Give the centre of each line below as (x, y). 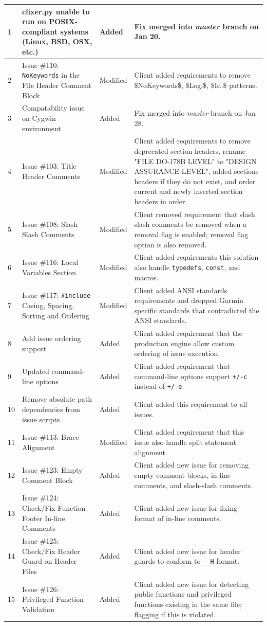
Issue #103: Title (49, 166)
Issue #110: (41, 65)
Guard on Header (50, 561)
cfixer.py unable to (56, 11)
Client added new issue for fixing (186, 508)
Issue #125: (41, 541)
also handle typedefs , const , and (187, 267)
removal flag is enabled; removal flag (191, 234)
